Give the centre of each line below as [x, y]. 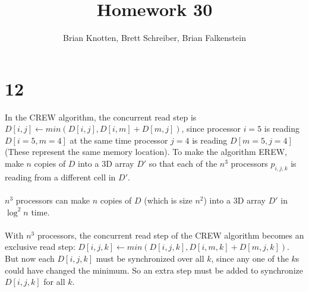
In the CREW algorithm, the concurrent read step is [101, 117]
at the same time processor [119, 140]
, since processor [211, 128]
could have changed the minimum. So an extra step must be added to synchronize [154, 270]
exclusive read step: [40, 247]
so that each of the [183, 164]
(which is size [168, 200]
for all [54, 282]
